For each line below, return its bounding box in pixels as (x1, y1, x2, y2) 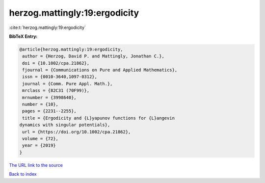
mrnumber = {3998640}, (22, 95, 77, 100)
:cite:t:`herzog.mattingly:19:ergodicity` (9, 25, 86, 30)
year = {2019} (22, 143, 56, 148)
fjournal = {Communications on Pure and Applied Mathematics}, (22, 67, 178, 73)
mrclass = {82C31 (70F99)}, (22, 88, 90, 93)
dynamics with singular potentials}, (19, 122, 110, 128)
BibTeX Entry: (9, 33, 38, 39)
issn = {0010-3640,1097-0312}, (22, 74, 98, 79)
